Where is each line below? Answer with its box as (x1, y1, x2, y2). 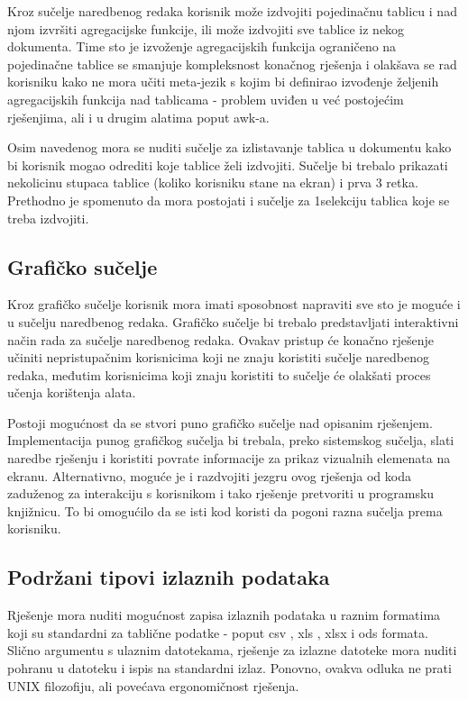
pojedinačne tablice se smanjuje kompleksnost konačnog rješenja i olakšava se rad (7, 54, 457, 73)
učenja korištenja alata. (7, 383, 136, 402)
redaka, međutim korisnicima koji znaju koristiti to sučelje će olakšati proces (7, 365, 431, 384)
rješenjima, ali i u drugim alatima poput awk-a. (7, 107, 270, 126)
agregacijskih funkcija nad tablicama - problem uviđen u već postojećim (7, 89, 404, 108)
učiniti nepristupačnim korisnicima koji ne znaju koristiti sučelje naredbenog (7, 348, 429, 367)
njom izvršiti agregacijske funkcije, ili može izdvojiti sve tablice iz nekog (7, 19, 405, 38)
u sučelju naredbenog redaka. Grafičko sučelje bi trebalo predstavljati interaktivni (7, 312, 459, 331)
